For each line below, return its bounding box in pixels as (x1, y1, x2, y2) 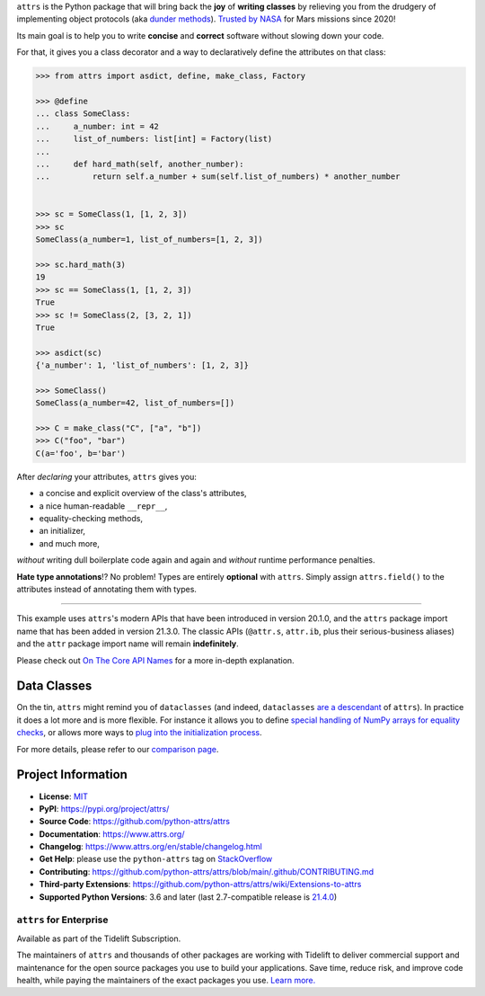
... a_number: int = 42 (35, 121, 159, 131)
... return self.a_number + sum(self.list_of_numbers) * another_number (35, 172, 401, 182)
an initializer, (39, 526, 85, 537)
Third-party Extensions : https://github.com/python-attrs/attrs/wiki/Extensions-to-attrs (39, 879, 362, 890)
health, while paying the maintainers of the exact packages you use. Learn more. (16, 974, 316, 985)
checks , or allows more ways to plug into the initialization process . (16, 727, 262, 738)
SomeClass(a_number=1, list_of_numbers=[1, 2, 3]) (35, 235, 264, 245)
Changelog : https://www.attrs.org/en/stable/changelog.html (39, 841, 262, 852)
